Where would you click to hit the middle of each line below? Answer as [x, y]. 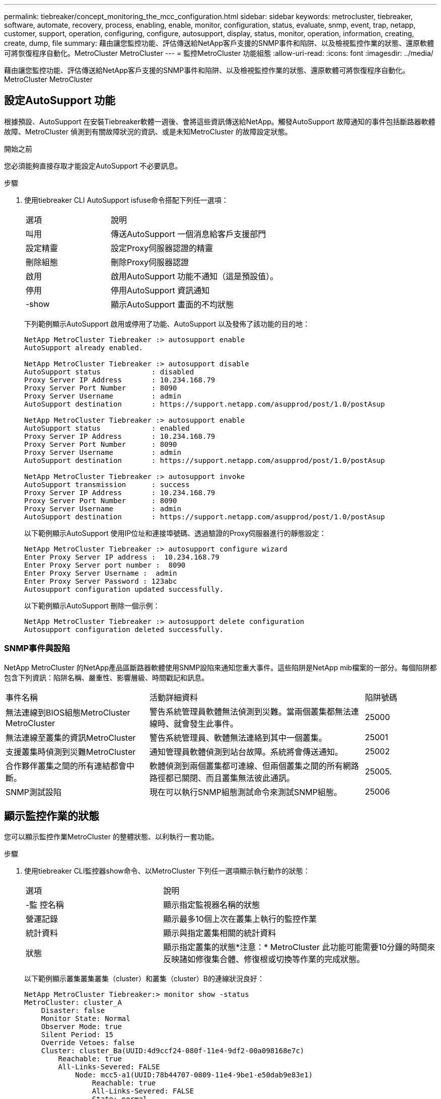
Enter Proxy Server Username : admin [101, 573]
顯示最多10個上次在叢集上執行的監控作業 [240, 919]
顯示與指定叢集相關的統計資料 [220, 933]
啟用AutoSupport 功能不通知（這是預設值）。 [195, 276]
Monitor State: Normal [86, 1019]
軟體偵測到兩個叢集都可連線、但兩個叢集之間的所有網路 [254, 766]
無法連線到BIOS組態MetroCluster [68, 712]
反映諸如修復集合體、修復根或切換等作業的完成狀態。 [264, 959]
